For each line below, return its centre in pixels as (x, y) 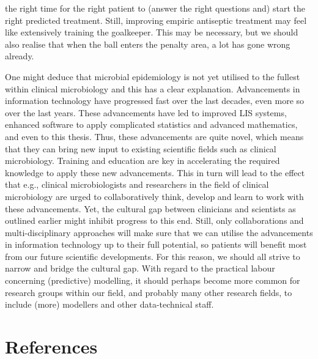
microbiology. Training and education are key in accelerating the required (142, 161)
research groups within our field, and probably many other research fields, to (149, 292)
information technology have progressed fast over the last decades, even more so (155, 101)
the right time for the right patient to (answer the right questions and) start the (155, 8)
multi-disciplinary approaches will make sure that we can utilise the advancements (159, 232)
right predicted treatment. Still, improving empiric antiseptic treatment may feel (156, 20)
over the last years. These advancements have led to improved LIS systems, (146, 112)
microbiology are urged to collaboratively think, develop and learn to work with (154, 196)
